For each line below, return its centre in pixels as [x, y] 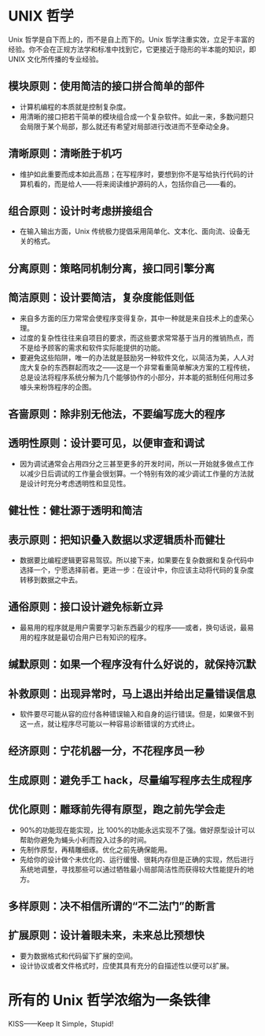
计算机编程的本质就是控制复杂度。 [75, 106]
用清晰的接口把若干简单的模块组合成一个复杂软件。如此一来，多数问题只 [136, 116]
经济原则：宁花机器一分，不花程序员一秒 [106, 751]
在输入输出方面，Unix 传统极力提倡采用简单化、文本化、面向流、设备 [131, 231]
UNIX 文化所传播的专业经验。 [56, 59]
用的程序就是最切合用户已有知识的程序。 [85, 637]
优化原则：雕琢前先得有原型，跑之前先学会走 [117, 810]
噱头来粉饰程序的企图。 [57, 387]
